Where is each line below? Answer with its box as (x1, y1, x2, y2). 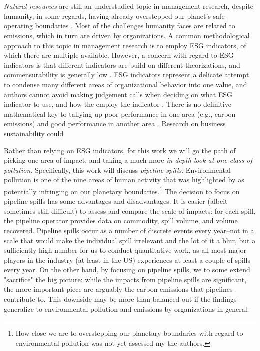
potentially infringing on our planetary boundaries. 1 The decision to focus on (4, 184, 240, 196)
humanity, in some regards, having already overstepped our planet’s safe (4, 10, 225, 21)
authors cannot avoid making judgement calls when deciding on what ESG (4, 89, 233, 99)
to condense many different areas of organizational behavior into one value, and (4, 79, 247, 89)
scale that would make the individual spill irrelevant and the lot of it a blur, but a (4, 235, 256, 245)
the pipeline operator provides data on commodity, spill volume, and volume (4, 215, 238, 226)
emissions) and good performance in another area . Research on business (4, 118, 226, 129)
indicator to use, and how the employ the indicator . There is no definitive (4, 99, 231, 109)
